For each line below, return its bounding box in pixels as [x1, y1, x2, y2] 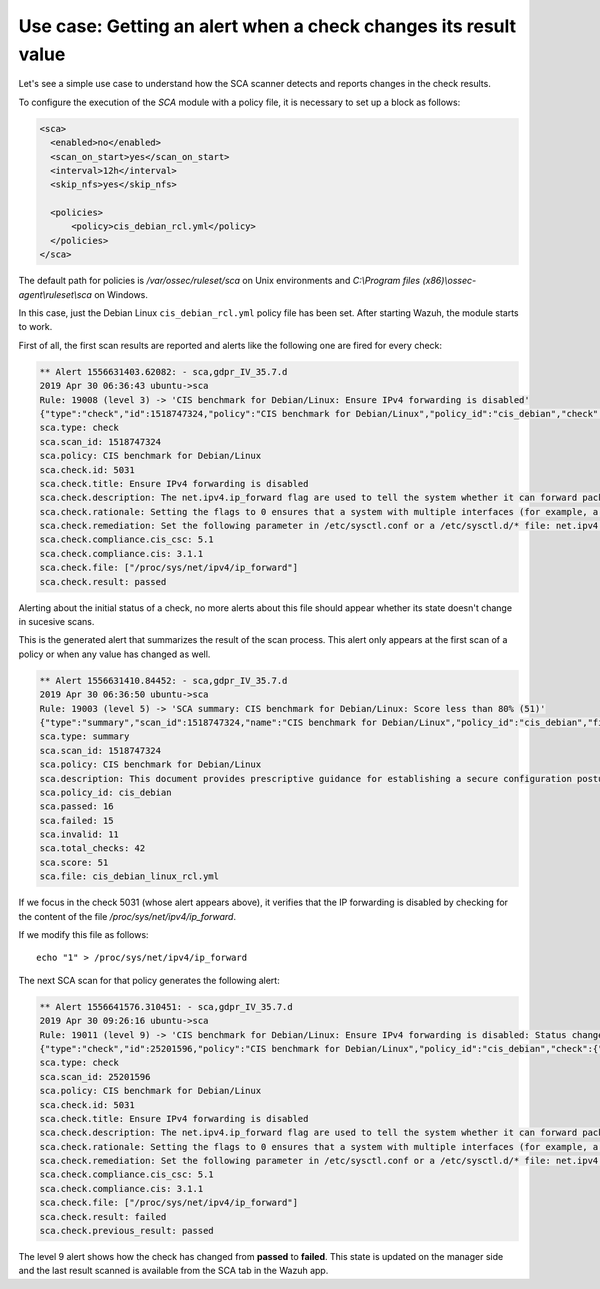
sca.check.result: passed [39, 576, 167, 587]
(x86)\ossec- [421, 275, 477, 287]
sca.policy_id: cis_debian [39, 786, 172, 798]
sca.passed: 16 [39, 801, 114, 812]
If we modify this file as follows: [18, 929, 149, 940]
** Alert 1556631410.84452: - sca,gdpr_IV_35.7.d [39, 675, 288, 686]
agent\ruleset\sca [18, 288, 92, 300]
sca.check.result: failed [39, 1211, 167, 1222]
